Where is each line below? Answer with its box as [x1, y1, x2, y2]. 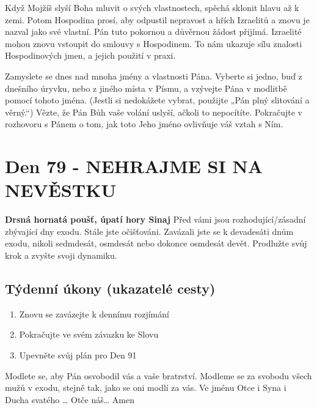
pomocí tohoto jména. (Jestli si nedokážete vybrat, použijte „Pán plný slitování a [5, 94, 310, 106]
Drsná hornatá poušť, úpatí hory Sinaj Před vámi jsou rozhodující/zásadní [5, 213, 306, 226]
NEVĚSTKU [5, 177, 117, 202]
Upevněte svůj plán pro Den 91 [19, 349, 137, 362]
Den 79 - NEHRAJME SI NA [5, 154, 263, 179]
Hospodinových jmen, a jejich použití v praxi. [5, 49, 176, 62]
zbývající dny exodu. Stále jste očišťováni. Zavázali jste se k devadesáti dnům [5, 224, 294, 237]
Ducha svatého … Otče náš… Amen [5, 393, 134, 406]
